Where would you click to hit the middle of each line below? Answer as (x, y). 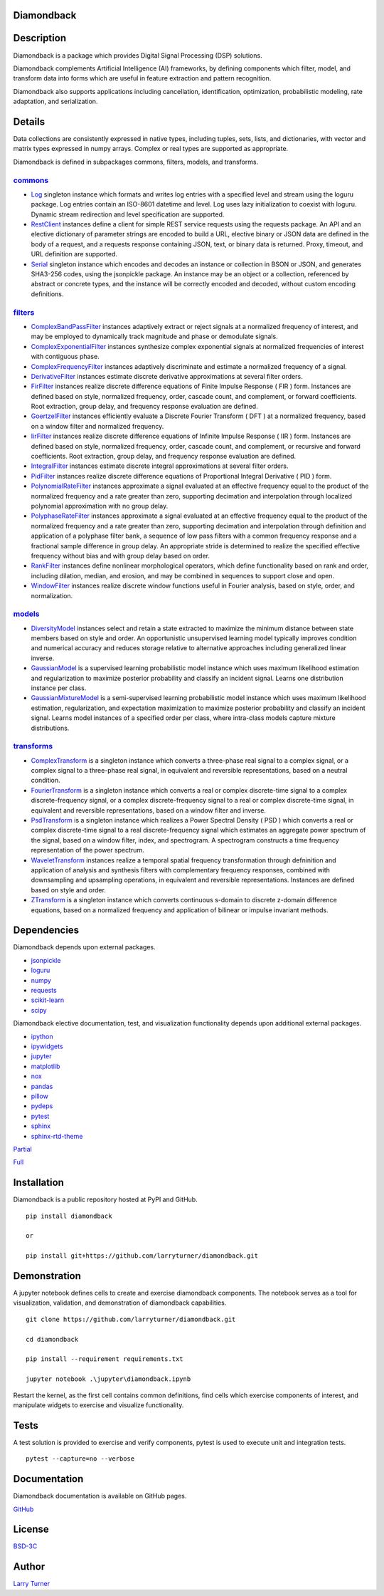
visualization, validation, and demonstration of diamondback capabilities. (120, 1303)
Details (29, 121)
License (31, 1529)
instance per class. (59, 688)
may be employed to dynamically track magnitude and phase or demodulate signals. (154, 337)
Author (29, 1567)
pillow (40, 1096)
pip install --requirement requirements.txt (105, 1359)
